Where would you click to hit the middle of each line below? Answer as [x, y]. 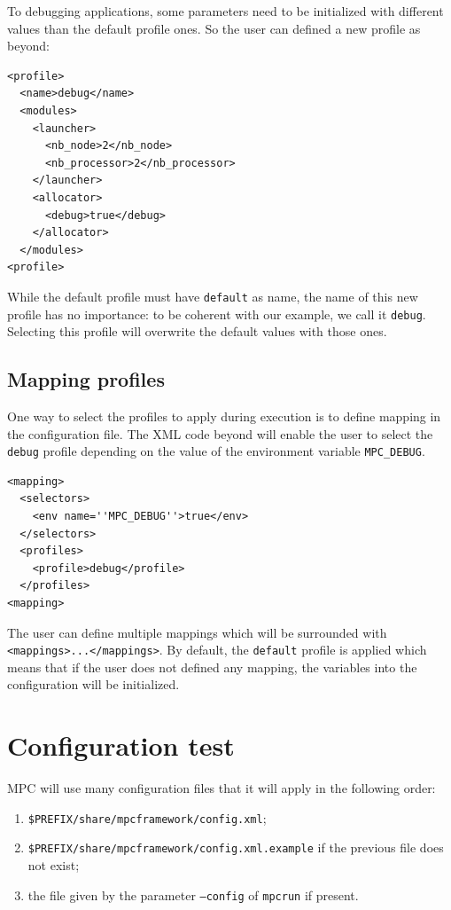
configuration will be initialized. [93, 684]
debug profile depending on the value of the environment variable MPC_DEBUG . [216, 451]
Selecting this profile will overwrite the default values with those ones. [197, 331]
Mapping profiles [86, 379]
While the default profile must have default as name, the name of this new [213, 296]
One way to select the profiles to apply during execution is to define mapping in [224, 416]
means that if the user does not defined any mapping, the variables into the [212, 667]
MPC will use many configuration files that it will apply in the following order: [222, 788]
